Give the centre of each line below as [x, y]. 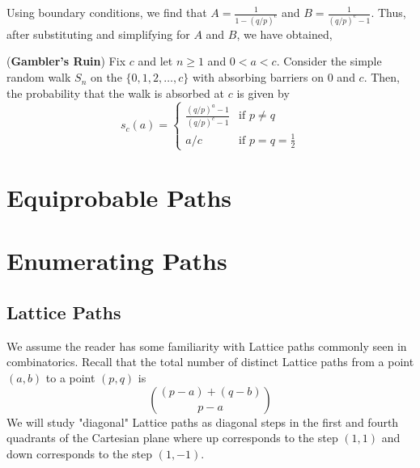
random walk [39, 77]
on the [106, 77]
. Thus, [388, 12]
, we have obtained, [284, 34]
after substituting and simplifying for [98, 34]
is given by [263, 93]
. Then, [382, 77]
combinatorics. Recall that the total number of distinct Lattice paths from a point [210, 362]
